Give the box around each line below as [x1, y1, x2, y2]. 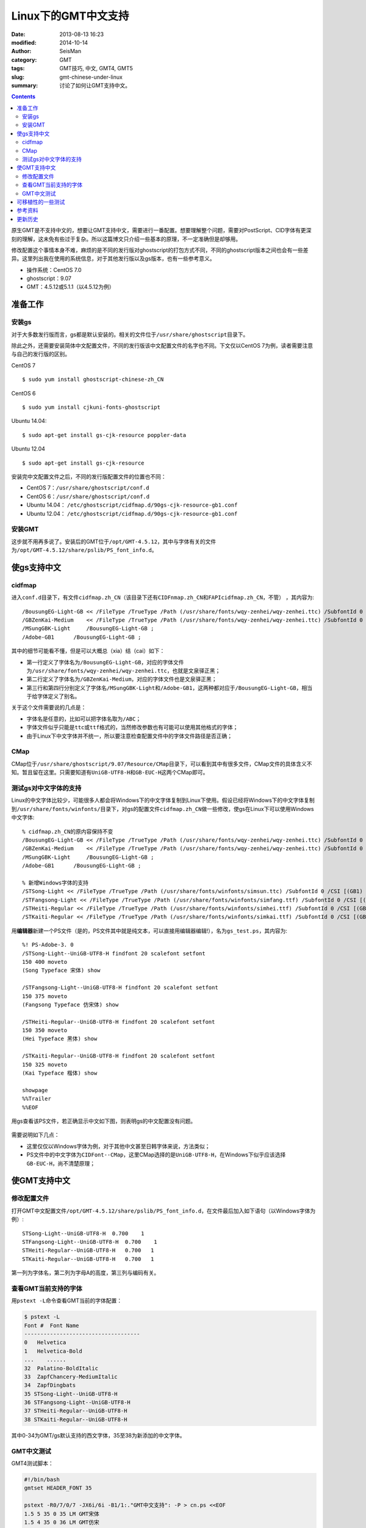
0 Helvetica [24, 1339, 66, 1346]
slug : [11, 73, 24, 81]
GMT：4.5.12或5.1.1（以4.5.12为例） [26, 283, 115, 290]
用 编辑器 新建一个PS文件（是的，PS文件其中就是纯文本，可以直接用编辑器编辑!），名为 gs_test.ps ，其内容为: [11, 927, 288, 935]
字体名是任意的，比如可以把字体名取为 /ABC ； [26, 715, 142, 722]
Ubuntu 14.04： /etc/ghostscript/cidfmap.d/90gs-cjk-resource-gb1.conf [26, 501, 238, 509]
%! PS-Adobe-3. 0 [22, 941, 74, 949]
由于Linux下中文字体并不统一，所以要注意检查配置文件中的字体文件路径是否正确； [26, 732, 233, 740]
